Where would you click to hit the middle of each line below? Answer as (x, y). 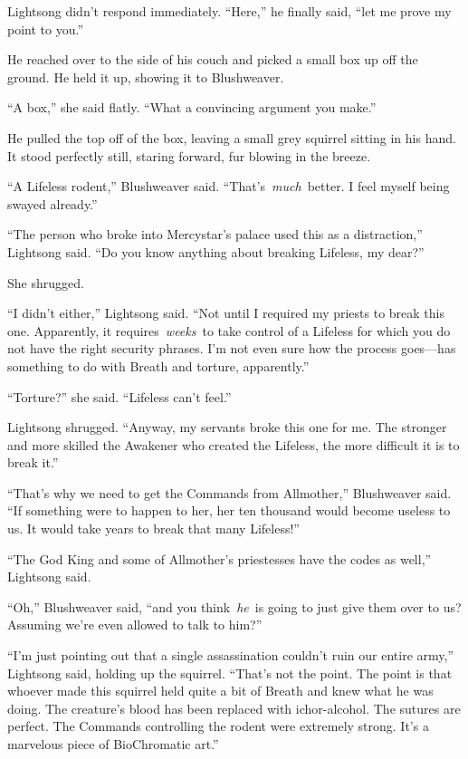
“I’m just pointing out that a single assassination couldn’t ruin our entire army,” (230, 655)
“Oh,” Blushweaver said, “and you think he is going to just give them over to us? (234, 606)
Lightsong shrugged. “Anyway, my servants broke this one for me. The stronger (227, 427)
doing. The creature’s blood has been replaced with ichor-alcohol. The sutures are (234, 708)
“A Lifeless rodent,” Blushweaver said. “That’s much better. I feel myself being (229, 186)
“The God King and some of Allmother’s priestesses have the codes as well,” (220, 558)
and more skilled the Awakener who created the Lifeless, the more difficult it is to (234, 444)
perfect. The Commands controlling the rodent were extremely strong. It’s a (218, 726)
